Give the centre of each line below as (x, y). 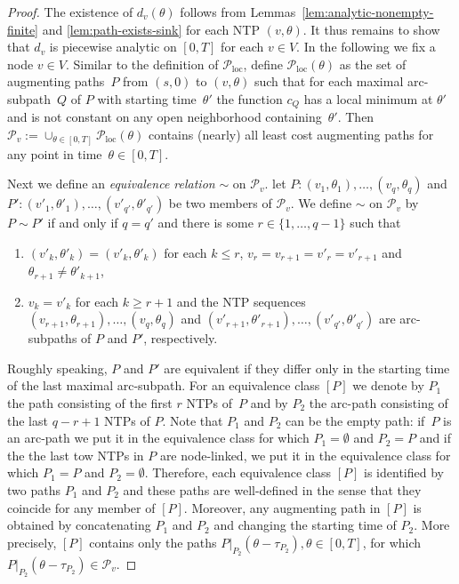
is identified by (404, 472)
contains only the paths (153, 542)
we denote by (388, 385)
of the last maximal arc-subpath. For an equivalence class (164, 385)
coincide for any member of (81, 507)
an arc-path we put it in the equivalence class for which (158, 438)
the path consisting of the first (90, 403)
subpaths (52, 338)
